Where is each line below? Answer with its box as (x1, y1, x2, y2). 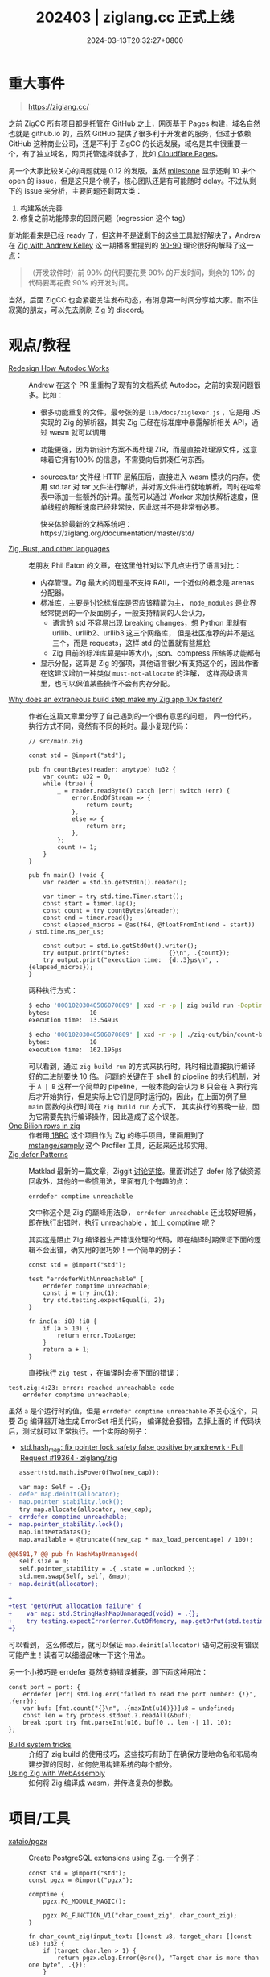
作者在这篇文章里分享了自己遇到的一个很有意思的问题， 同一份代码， (28, 711, 256, 721)
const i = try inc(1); (43, 1288, 119, 1297)
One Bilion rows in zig (8, 1121, 80, 1130)
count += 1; (57, 843, 98, 851)
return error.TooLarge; (57, 1331, 137, 1339)
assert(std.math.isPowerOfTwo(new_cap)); (18, 1468, 160, 1476)
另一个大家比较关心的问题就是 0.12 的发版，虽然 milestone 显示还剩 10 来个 (8, 165, 256, 175)
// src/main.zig (28, 737, 83, 745)
